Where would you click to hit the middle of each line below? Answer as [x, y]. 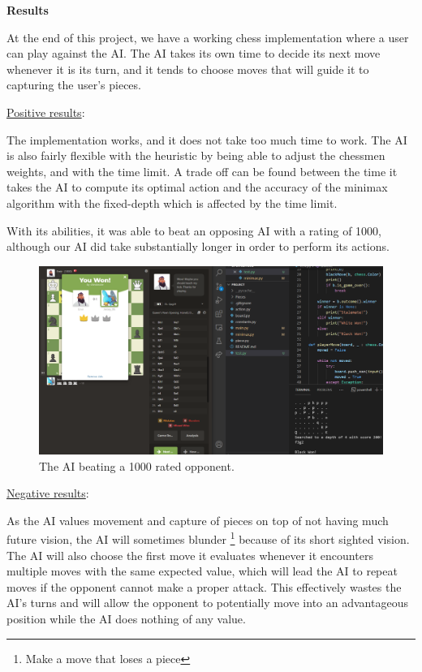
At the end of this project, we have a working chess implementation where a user [208, 37]
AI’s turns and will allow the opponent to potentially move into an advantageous [207, 603]
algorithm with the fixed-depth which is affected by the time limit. [172, 202]
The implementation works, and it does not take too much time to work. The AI [207, 139]
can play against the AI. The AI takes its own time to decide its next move [194, 53]
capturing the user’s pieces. [74, 85]
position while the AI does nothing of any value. [126, 618]
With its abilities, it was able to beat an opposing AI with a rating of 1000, [194, 230]
